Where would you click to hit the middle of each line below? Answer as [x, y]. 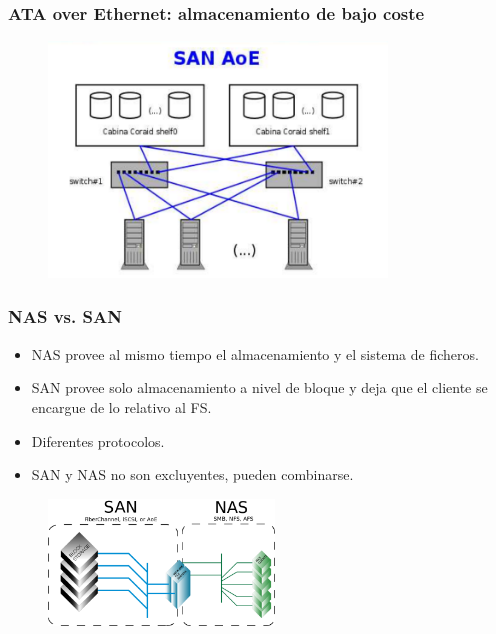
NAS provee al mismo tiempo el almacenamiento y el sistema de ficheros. [255, 353]
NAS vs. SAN [65, 316]
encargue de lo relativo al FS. [121, 406]
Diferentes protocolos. [98, 440]
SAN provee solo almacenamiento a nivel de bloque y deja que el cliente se [259, 387]
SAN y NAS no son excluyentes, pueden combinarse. [192, 474]
